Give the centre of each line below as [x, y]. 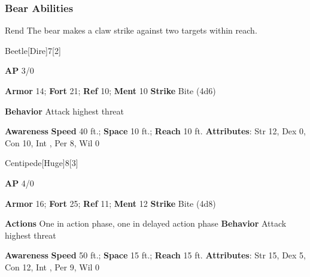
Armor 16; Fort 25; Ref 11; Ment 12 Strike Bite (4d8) [110, 203]
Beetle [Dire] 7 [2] [33, 50]
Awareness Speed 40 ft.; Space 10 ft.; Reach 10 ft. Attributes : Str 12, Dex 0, [156, 131]
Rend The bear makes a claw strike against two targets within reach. [131, 30]
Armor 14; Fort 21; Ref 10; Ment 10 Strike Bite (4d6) [110, 91]
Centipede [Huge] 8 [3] [42, 163]
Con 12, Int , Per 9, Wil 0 [52, 267]
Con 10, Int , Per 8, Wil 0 [52, 142]
